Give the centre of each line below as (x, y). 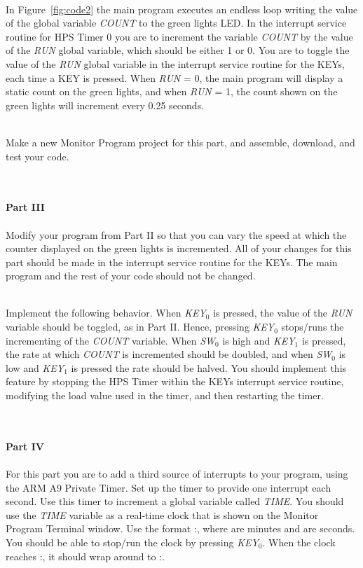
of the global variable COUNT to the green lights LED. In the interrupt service (176, 23)
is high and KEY (259, 340)
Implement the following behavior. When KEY (106, 313)
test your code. (37, 156)
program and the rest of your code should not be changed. (131, 276)
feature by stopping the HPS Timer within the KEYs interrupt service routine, (175, 381)
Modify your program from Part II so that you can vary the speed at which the (176, 234)
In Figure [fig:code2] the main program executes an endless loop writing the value (182, 9)
